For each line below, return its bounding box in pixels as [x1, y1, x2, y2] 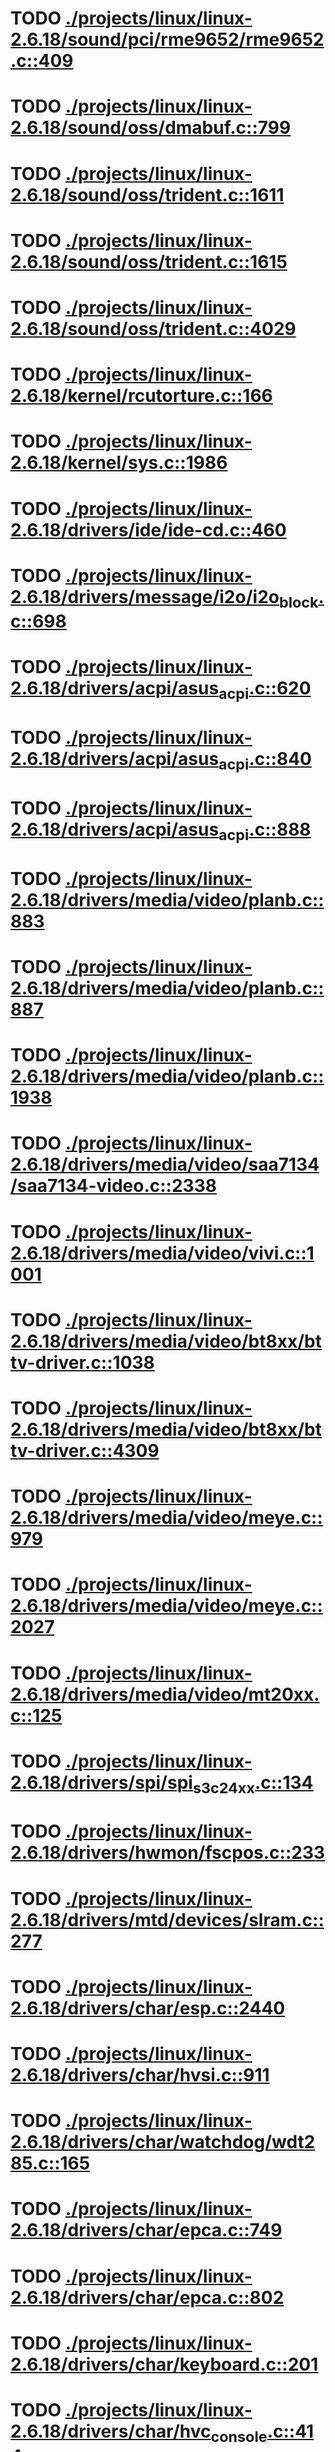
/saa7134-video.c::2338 [10, 1175, 217, 1197]
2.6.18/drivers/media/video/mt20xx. [10, 1683, 320, 1706]
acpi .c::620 [218, 677, 312, 704]
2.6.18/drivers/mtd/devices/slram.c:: [10, 1908, 325, 1931]
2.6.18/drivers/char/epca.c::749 [10, 2219, 283, 2242]
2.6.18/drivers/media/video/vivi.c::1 [10, 1242, 315, 1264]
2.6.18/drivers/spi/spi [10, 1771, 193, 1794]
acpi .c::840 [218, 748, 312, 774]
